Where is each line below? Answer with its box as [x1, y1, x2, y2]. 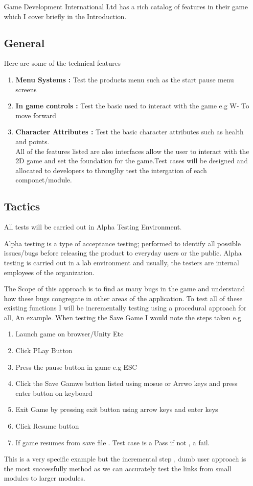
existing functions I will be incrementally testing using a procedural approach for [4, 303, 247, 313]
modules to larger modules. [4, 473, 85, 483]
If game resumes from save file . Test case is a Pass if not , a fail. [15, 437, 210, 447]
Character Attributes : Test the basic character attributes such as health [15, 127, 244, 137]
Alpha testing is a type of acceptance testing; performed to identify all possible [4, 238, 241, 248]
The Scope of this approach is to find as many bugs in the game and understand [4, 283, 245, 294]
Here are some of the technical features [4, 58, 121, 68]
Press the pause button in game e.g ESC [15, 361, 137, 372]
